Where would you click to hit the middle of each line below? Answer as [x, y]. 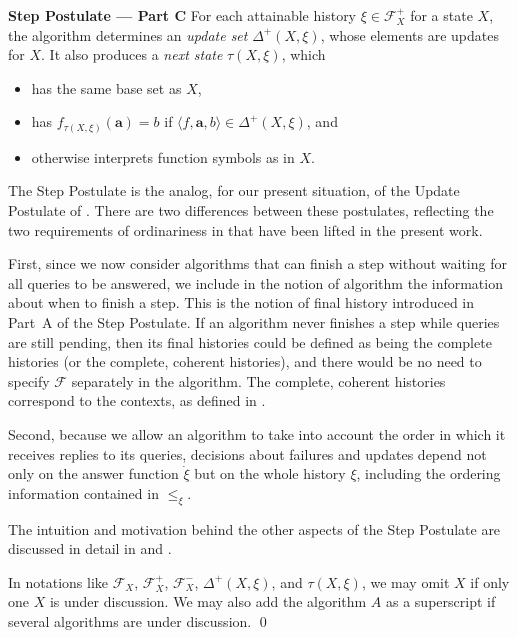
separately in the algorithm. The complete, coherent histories [258, 380]
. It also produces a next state [132, 54]
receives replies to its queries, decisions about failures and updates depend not [247, 453]
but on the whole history [270, 473]
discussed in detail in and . [90, 548]
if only [490, 581]
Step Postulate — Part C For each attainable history [182, 15]
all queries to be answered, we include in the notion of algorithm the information [255, 282]
